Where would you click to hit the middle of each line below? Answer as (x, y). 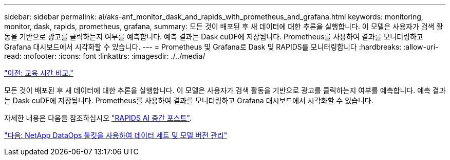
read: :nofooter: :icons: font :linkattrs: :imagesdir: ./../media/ (105, 56)
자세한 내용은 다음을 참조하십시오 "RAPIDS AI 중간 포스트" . (98, 118)
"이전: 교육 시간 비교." (39, 73)
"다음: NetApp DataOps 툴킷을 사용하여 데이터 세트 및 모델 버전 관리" (116, 135)
